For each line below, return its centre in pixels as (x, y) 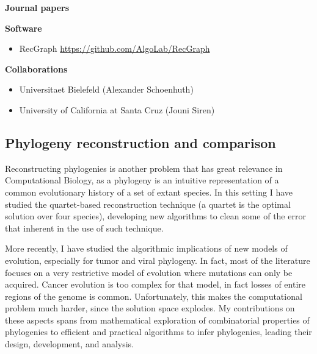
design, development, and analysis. (70, 344)
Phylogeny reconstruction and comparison (140, 142)
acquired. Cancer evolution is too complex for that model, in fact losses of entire (155, 284)
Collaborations (36, 69)
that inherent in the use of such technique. (84, 228)
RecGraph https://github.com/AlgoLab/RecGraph (115, 48)
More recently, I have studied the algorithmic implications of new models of (146, 248)
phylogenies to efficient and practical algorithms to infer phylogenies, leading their (158, 332)
